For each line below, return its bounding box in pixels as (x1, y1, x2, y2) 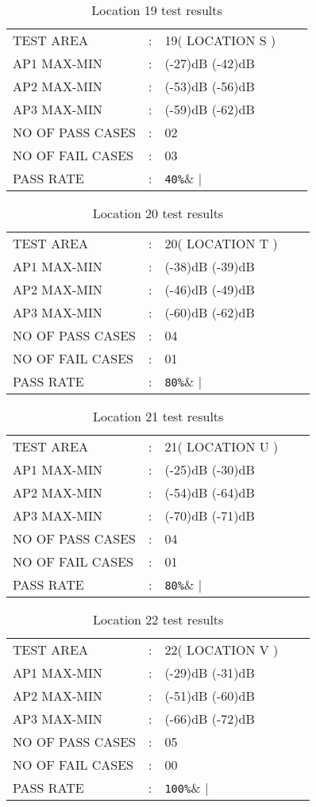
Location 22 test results (92, 610, 224, 628)
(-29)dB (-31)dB (164, 663, 255, 682)
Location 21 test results (92, 407, 224, 425)
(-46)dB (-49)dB (164, 280, 255, 298)
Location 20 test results (92, 204, 224, 222)
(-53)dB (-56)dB (164, 77, 255, 95)
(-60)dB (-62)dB (164, 303, 255, 321)
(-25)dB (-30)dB (164, 460, 255, 478)
